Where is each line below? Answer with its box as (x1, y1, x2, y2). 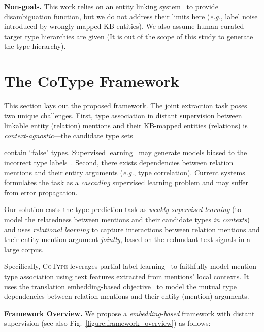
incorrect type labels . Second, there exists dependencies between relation (4, 157, 234, 168)
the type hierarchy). (4, 41, 66, 51)
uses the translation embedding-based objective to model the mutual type (4, 281, 237, 291)
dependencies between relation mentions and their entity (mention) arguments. (4, 291, 249, 301)
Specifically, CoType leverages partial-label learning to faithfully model (4, 261, 229, 271)
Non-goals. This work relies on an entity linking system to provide (4, 1, 218, 11)
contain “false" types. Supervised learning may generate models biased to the (4, 147, 247, 158)
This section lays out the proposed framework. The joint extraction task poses (4, 100, 247, 111)
